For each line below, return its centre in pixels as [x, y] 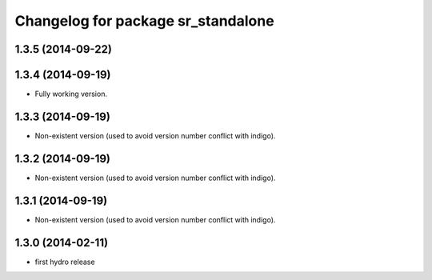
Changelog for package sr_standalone [145, 21]
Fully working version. [71, 94]
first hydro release [65, 262]
